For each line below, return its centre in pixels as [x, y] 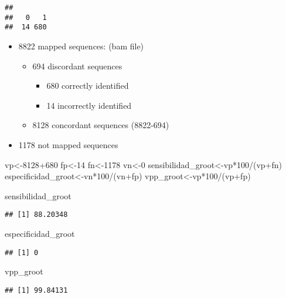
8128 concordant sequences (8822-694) [101, 125]
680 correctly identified [88, 86]
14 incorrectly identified [89, 105]
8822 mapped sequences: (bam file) [81, 46]
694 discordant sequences [77, 66]
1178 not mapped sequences [68, 144]
